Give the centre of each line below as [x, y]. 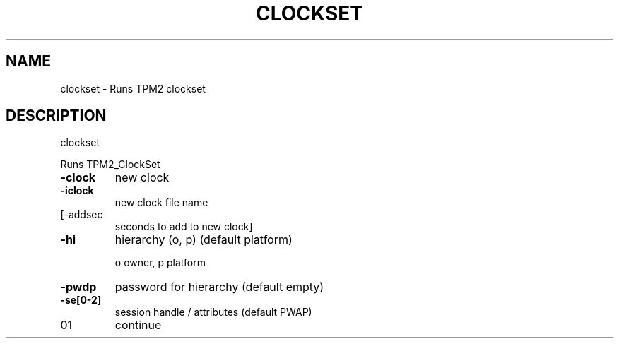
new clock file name [161, 203]
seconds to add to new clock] [184, 227]
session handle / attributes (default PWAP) [213, 312]
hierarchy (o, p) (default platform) [204, 240]
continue [138, 325]
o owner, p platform [160, 263]
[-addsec [82, 215]
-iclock [77, 191]
